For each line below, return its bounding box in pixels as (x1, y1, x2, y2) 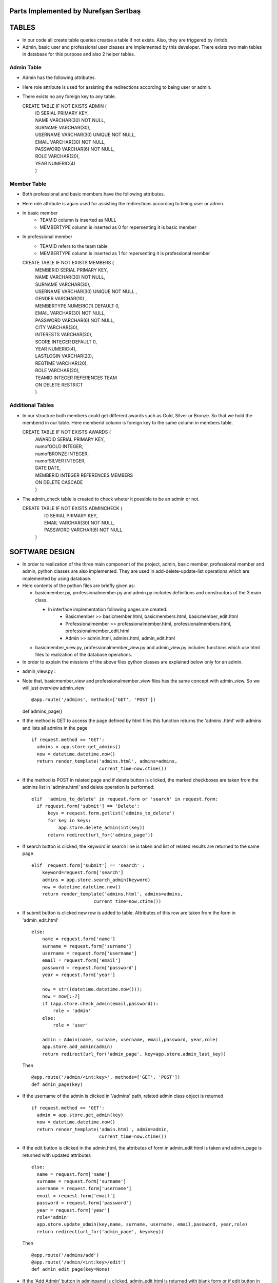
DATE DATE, (35, 465, 61, 471)
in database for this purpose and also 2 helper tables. (22, 51, 135, 57)
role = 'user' (53, 1022, 89, 1028)
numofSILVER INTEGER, (35, 457, 86, 464)
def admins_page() (22, 708, 63, 714)
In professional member (22, 234, 73, 240)
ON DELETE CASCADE (35, 479, 83, 485)
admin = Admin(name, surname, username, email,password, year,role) (42, 1037, 218, 1042)
